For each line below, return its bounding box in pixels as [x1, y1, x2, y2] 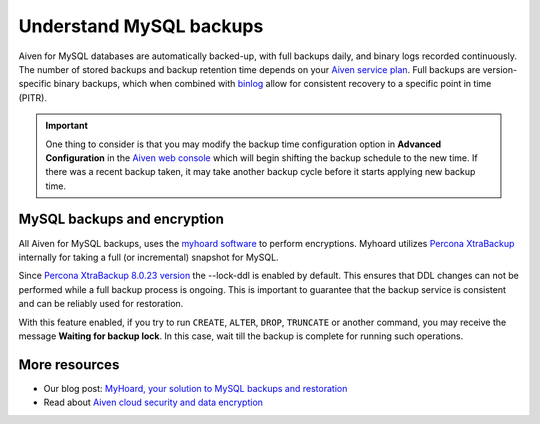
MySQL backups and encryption [18, 211, 225, 228]
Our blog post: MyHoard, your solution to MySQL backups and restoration [43, 382, 348, 394]
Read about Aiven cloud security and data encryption [43, 396, 264, 409]
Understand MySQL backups [18, 15, 264, 37]
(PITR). [18, 91, 47, 104]
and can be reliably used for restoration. [18, 298, 184, 310]
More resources [18, 356, 120, 373]
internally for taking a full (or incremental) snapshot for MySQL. [18, 251, 279, 263]
